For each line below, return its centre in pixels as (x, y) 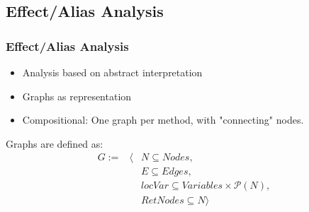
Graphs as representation (77, 96)
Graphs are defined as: (55, 143)
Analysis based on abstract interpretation (112, 72)
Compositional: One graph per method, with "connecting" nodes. (163, 120)
